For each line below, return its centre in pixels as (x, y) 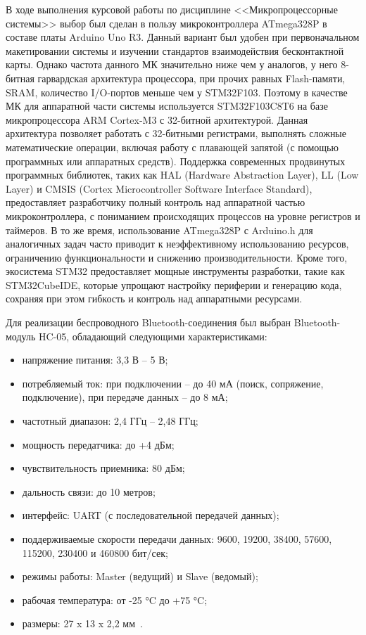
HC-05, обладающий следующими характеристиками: (153, 336)
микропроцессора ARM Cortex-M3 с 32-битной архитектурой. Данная (157, 119)
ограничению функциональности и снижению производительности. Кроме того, (177, 257)
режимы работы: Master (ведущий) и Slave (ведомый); (140, 576)
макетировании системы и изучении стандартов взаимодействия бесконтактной (175, 50)
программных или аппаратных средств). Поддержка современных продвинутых (176, 161)
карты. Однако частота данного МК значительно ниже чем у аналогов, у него (172, 64)
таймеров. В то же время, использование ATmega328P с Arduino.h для (159, 230)
